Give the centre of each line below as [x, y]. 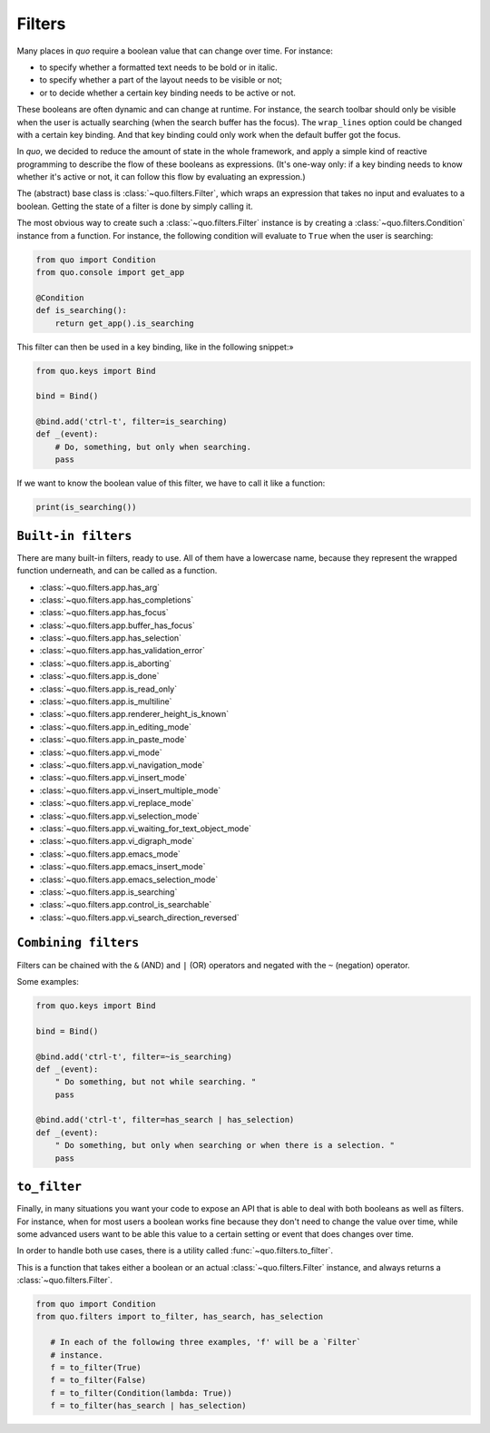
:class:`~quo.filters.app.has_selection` [110, 638]
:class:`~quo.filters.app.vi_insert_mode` [113, 778]
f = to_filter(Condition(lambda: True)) [142, 1393]
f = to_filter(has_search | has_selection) [148, 1406]
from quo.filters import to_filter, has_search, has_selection [180, 1317]
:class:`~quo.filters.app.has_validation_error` [122, 651]
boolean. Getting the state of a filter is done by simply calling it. [135, 206]
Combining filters [78, 943]
